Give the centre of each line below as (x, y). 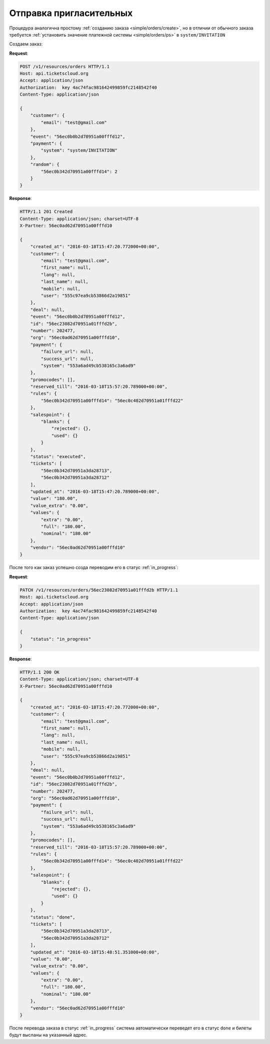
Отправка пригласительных (71, 13)
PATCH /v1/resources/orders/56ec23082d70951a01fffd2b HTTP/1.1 (99, 590)
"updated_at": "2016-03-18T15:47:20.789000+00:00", (95, 491)
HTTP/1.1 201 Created (46, 212)
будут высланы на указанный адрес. (48, 1035)
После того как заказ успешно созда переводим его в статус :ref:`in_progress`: (94, 567)
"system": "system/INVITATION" (79, 150)
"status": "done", (53, 917)
